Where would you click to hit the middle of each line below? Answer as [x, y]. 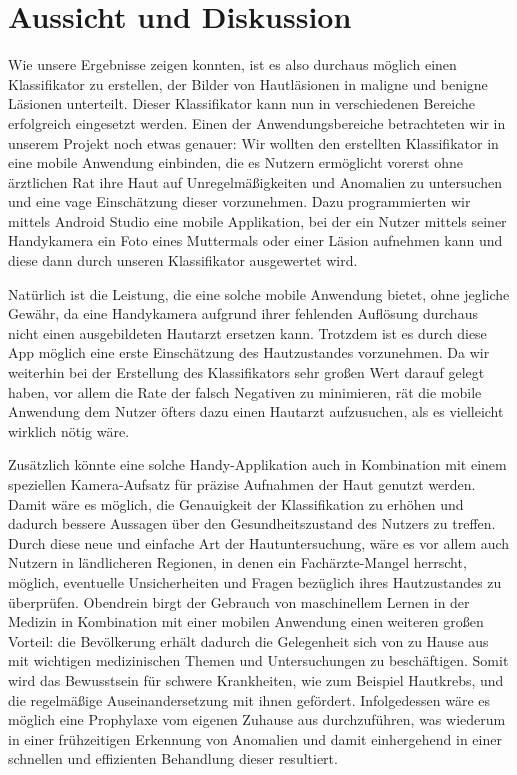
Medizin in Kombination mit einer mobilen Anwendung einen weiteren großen [246, 621]
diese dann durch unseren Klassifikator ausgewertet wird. [183, 260]
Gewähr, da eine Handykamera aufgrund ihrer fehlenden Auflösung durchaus [243, 313]
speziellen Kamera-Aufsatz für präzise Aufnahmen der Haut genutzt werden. [242, 484]
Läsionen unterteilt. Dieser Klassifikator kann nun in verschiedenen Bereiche [242, 103]
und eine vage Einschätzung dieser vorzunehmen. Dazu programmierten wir [239, 201]
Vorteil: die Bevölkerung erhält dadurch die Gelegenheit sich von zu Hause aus [248, 640]
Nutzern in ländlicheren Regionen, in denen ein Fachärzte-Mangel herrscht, [237, 562]
